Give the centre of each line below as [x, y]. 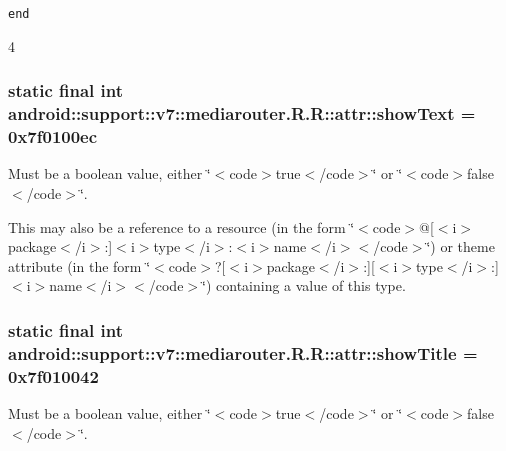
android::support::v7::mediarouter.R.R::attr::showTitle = [243, 352]
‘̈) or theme [460, 246]
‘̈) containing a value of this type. [304, 285]
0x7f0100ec [53, 136]
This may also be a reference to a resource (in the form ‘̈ [181, 226]
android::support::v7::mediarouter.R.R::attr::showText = [242, 113]
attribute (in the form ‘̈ [79, 265]
